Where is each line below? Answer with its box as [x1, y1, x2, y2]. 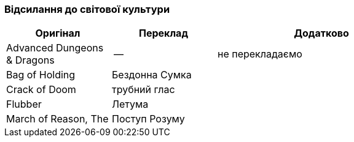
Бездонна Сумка [112, 69, 192, 81]
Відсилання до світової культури [4, 3, 170, 15]
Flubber [6, 98, 42, 111]
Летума [112, 98, 149, 111]
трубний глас [112, 83, 175, 96]
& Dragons [6, 54, 55, 67]
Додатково [294, 27, 349, 40]
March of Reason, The [6, 113, 109, 125]
